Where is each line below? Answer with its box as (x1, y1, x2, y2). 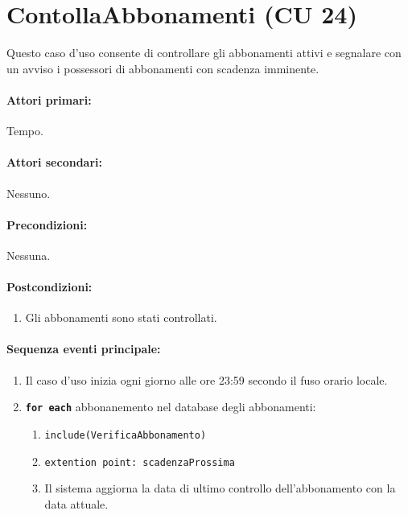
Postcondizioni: (6, 278, 93, 295)
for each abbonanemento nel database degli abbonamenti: (25, 398, 316, 415)
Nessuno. (6, 184, 51, 201)
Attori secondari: (6, 154, 102, 171)
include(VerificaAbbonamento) (44, 429, 207, 441)
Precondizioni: (6, 216, 88, 233)
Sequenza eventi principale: (6, 340, 161, 357)
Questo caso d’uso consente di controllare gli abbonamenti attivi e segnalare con (6, 44, 402, 61)
